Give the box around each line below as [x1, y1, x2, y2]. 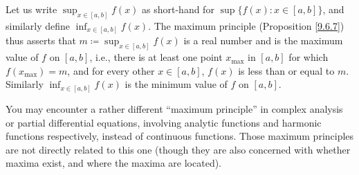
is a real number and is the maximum [183, 33, 343, 48]
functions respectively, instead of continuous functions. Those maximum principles [6, 129, 354, 143]
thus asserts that [6, 33, 76, 48]
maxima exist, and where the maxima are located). [6, 156, 222, 170]
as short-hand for [142, 2, 214, 16]
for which [288, 50, 329, 64]
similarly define [6, 18, 71, 33]
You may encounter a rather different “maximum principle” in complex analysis [6, 101, 343, 116]
